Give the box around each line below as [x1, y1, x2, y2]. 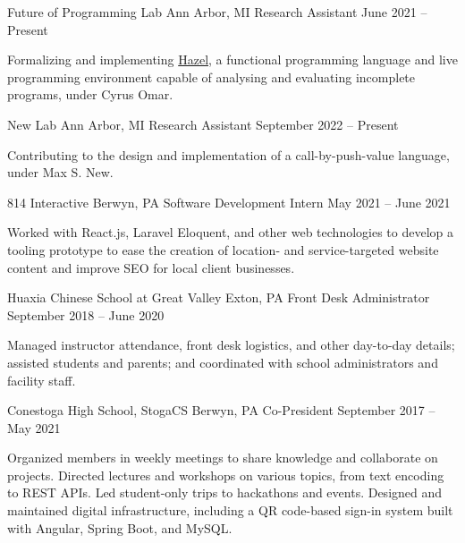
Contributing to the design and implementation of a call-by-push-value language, [7, 145, 450, 164]
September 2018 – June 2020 [7, 305, 165, 324]
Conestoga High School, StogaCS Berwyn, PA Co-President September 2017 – [7, 401, 435, 420]
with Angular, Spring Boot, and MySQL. [7, 518, 232, 537]
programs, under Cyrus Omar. [7, 85, 173, 104]
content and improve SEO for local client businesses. [7, 258, 295, 276]
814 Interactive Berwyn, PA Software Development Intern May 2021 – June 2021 [7, 192, 451, 211]
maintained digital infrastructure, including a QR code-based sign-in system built [7, 501, 453, 520]
